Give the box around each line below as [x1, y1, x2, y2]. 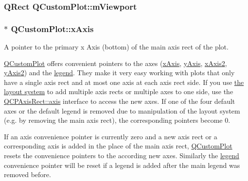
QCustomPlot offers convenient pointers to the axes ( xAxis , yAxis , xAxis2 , [4, 58, 227, 68]
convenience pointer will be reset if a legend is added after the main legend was [4, 160, 240, 170]
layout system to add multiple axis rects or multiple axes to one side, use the [4, 86, 233, 97]
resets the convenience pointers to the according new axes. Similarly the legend [4, 150, 239, 160]
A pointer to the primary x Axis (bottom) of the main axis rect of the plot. [4, 42, 229, 52]
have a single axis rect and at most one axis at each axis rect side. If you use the [4, 77, 244, 87]
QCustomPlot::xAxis [11, 22, 94, 34]
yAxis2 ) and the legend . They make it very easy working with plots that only [4, 67, 235, 78]
